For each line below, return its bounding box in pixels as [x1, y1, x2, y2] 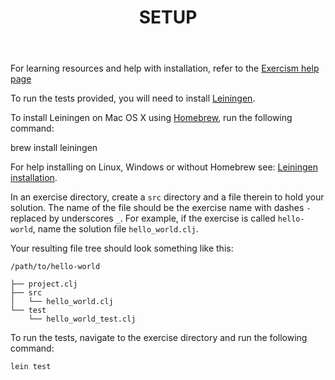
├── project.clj [10, 279, 78, 290]
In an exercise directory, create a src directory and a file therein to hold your [10, 191, 325, 203]
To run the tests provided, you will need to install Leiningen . [10, 92, 256, 105]
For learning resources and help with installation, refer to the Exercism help [10, 62, 320, 75]
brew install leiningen [10, 142, 98, 154]
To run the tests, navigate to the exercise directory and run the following [10, 332, 308, 344]
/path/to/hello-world [10, 262, 101, 272]
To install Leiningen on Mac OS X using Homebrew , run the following [10, 112, 293, 124]
